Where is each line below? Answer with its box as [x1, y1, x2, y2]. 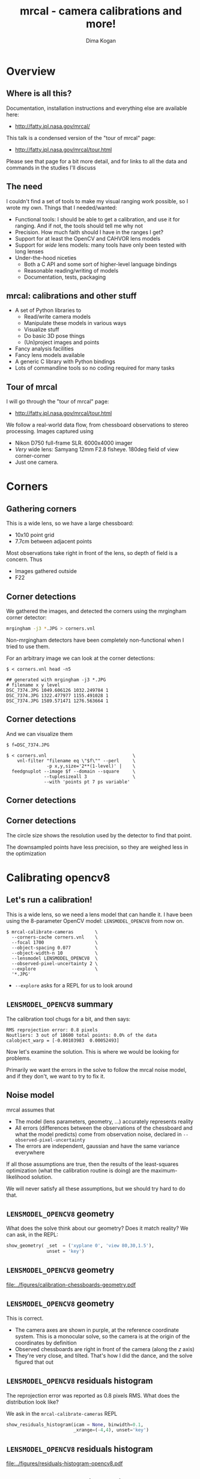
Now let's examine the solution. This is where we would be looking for [6, 1048, 180, 1055]
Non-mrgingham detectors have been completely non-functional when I [6, 636, 184, 644]
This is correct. [6, 1314, 44, 1322]
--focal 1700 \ [11, 939, 98, 945]
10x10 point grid [14, 531, 55, 539]
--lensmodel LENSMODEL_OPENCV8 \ [11, 955, 98, 961]
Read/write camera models [23, 313, 91, 320]
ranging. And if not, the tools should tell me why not [14, 222, 143, 229]
